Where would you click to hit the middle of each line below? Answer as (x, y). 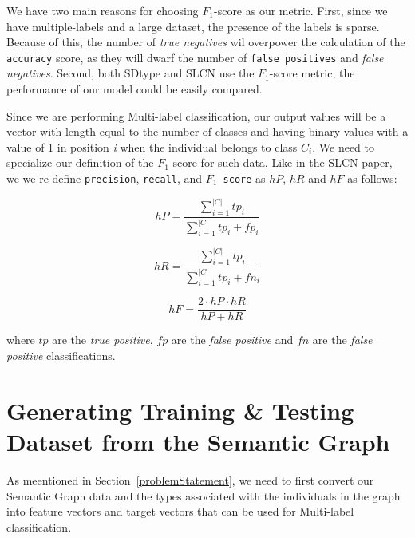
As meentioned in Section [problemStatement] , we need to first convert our (190, 479)
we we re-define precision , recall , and (105, 178)
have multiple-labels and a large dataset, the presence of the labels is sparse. (193, 26)
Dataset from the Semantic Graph (198, 441)
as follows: (372, 178)
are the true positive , (103, 340)
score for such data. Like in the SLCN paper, (283, 162)
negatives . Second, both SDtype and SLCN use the (130, 73)
